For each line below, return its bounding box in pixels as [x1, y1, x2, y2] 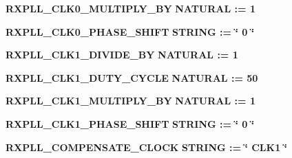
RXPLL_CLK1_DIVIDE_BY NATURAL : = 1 [6, 47, 238, 62]
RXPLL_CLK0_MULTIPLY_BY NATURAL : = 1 [6, 1, 256, 15]
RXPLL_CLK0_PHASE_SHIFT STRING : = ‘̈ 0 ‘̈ [6, 24, 255, 38]
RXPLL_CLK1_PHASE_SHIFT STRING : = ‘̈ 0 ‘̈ [6, 116, 255, 131]
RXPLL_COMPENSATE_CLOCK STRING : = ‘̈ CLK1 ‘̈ [6, 139, 288, 154]
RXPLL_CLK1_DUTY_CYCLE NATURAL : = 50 [6, 70, 258, 84]
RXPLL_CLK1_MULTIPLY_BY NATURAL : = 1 [6, 93, 256, 108]
